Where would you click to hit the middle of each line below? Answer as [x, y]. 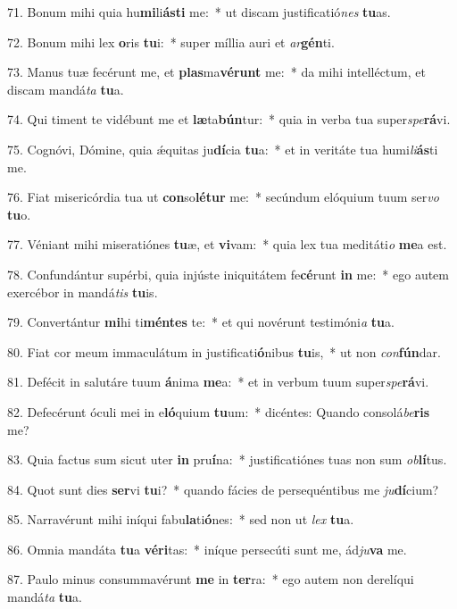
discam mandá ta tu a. [66, 89]
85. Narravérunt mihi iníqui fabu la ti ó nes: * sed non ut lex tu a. [181, 519]
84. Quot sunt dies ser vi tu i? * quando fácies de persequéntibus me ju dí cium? [223, 489]
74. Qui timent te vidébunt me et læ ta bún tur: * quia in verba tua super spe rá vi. [229, 119]
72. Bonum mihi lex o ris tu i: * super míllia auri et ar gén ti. [171, 42]
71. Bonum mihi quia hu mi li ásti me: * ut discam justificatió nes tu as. [199, 12]
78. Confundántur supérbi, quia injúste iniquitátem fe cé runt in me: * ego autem [228, 274]
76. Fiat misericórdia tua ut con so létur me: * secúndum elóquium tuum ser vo [223, 197]
